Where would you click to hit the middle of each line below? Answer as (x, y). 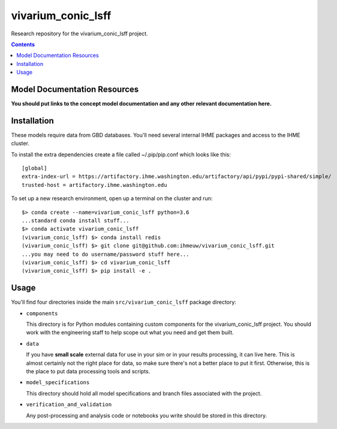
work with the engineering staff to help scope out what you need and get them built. (130, 333)
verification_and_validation (69, 405)
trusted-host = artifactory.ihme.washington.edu (94, 185)
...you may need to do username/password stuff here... (106, 254)
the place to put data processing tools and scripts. (88, 371)
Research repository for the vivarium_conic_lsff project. (79, 34)
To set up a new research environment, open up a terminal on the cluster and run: (112, 198)
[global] (34, 168)
